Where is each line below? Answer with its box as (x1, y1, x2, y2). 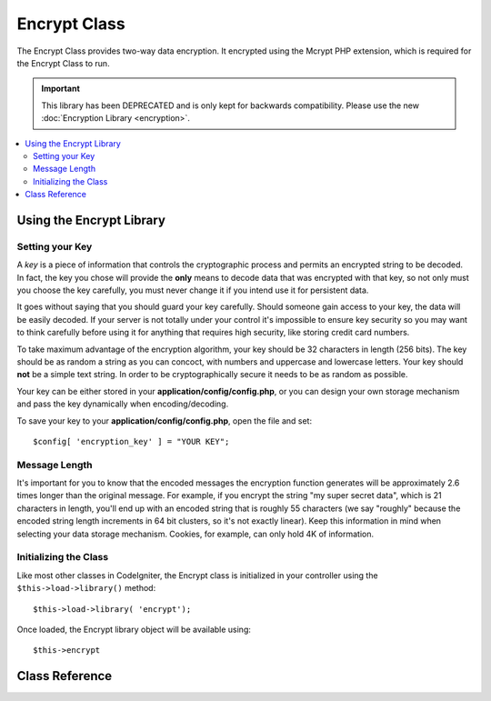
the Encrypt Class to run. (16, 57, 110, 68)
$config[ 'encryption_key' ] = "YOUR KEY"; (33, 436, 230, 446)
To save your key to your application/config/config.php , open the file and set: (16, 415, 313, 426)
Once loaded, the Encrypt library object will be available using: (16, 624, 252, 635)
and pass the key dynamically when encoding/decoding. (16, 398, 229, 409)
